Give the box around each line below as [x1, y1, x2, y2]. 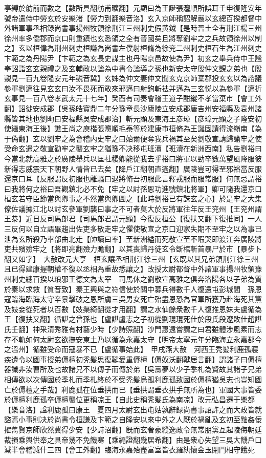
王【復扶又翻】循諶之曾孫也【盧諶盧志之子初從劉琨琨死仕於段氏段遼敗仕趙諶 [4, 314, 262, 324]
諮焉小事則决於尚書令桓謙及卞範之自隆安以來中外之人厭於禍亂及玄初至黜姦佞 [4, 414, 262, 425]
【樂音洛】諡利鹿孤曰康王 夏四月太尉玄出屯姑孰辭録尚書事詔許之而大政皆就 [4, 404, 262, 414]
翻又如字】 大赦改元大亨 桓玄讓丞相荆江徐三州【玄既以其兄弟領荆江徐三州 [4, 253, 258, 264]
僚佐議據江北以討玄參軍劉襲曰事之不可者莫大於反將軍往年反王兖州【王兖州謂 [4, 203, 262, 214]
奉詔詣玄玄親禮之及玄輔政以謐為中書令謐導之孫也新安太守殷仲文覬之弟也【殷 [4, 63, 262, 73]
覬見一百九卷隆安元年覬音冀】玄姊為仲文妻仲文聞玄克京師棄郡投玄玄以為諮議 [4, 73, 262, 84]
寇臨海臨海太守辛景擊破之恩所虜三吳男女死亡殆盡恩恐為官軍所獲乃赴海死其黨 [4, 294, 262, 304]
